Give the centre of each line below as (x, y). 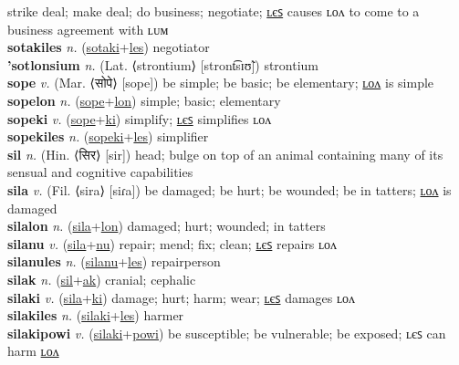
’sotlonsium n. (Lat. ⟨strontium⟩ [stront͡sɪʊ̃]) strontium (163, 64)
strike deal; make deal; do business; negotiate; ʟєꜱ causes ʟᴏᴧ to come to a (214, 11)
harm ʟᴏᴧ (33, 351)
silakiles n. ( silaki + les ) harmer (96, 315)
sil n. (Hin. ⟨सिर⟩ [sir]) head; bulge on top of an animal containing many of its (225, 154)
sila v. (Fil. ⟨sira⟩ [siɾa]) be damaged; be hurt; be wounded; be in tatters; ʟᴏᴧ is (229, 189)
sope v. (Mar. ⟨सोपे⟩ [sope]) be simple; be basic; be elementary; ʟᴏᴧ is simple (221, 83)
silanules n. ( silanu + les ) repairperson (114, 261)
